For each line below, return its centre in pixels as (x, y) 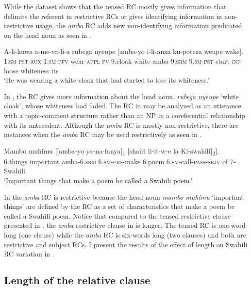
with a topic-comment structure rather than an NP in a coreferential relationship (125, 115)
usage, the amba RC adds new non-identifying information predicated (139, 26)
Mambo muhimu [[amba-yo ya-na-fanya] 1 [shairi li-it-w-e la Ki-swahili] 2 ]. (112, 151)
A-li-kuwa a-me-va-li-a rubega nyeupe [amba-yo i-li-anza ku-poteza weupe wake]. (124, 51)
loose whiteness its (31, 70)
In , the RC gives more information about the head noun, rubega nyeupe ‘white (121, 96)
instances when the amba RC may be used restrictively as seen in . (103, 134)
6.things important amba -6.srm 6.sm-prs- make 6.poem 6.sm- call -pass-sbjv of (116, 161)
